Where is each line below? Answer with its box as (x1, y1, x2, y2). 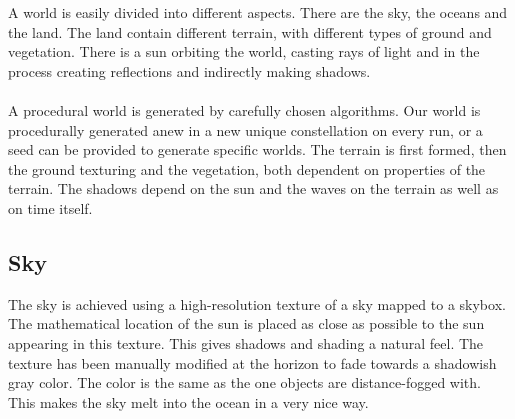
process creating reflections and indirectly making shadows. (8, 60, 371, 81)
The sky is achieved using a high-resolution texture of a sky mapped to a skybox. (8, 293, 506, 314)
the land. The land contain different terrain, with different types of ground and (8, 21, 492, 42)
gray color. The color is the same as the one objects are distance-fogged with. (8, 372, 481, 393)
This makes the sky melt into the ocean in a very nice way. (8, 391, 369, 412)
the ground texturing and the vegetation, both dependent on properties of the (8, 158, 486, 179)
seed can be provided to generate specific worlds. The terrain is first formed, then (8, 139, 507, 160)
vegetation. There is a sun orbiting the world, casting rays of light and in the (8, 41, 480, 62)
